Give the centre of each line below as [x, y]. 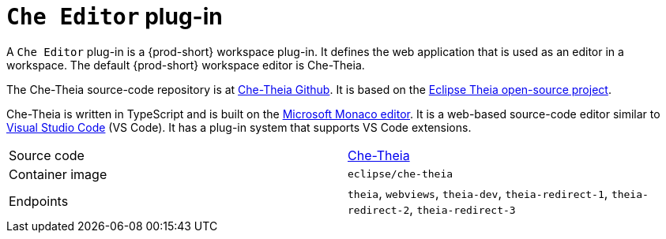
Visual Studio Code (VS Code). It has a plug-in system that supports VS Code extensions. [239, 127]
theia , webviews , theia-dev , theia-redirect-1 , [478, 193]
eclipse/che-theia [401, 174]
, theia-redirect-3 [463, 209]
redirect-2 [379, 210]
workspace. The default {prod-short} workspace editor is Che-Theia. [186, 65]
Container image [58, 174]
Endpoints [39, 201]
